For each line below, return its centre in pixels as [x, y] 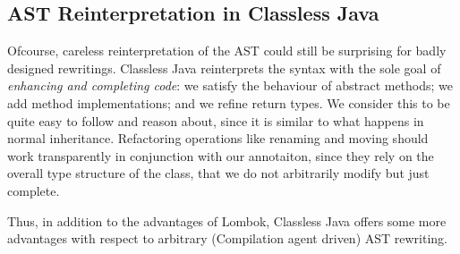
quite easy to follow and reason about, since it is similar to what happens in [216, 120]
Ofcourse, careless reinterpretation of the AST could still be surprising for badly [227, 51]
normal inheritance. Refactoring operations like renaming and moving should [218, 138]
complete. [34, 190]
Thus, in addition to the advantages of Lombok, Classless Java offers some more [227, 220]
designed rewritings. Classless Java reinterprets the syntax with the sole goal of [224, 68]
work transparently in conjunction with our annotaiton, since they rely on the [221, 155]
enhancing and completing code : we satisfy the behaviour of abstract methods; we [230, 85]
